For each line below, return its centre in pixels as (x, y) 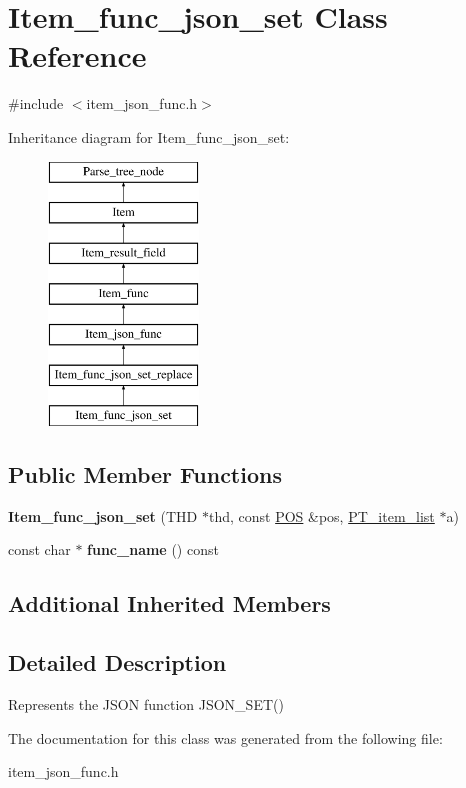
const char (39, 549)
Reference (77, 55)
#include (36, 103)
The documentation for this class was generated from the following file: (225, 737)
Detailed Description (117, 662)
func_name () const (153, 549)
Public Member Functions (145, 474)
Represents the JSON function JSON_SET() (146, 704)
